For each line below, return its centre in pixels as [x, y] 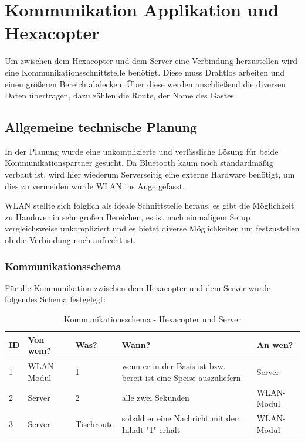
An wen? [275, 345]
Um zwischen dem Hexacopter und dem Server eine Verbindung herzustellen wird [151, 61]
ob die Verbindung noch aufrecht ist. [70, 240]
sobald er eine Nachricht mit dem [182, 418]
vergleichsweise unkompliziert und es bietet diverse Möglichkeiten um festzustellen [152, 228]
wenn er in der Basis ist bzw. [174, 366]
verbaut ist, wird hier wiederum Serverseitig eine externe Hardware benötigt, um [150, 174]
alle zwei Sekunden [155, 398]
